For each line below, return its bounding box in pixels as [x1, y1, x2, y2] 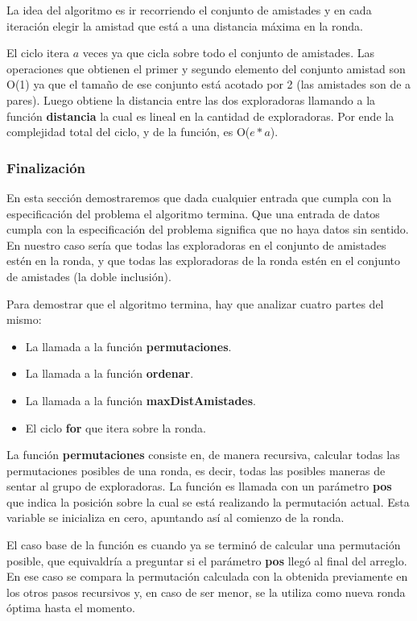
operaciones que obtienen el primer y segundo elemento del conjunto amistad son [6, 60, 406, 77]
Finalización [6, 157, 86, 177]
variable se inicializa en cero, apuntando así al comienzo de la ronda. [6, 509, 345, 526]
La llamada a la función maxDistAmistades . [25, 391, 256, 408]
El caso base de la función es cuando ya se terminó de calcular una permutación [6, 536, 401, 553]
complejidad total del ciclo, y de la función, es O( [6, 123, 250, 140]
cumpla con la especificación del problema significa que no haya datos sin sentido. [6, 221, 409, 238]
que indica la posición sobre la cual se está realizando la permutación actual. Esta [6, 493, 410, 510]
